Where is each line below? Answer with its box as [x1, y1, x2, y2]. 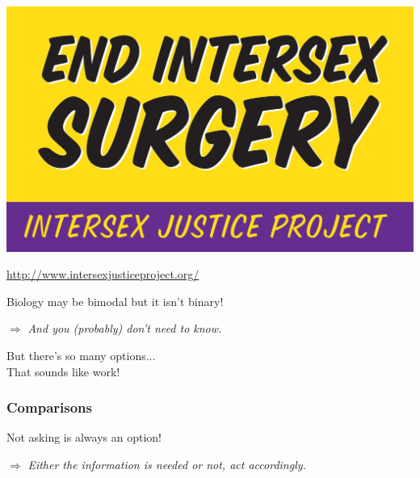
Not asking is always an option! [6, 429, 162, 446]
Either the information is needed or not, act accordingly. [27, 456, 306, 473]
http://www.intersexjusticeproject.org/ [6, 266, 199, 283]
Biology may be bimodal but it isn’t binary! [6, 292, 224, 309]
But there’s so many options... [6, 347, 156, 364]
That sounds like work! [6, 363, 120, 379]
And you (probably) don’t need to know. [27, 320, 222, 337]
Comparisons [6, 397, 92, 417]
